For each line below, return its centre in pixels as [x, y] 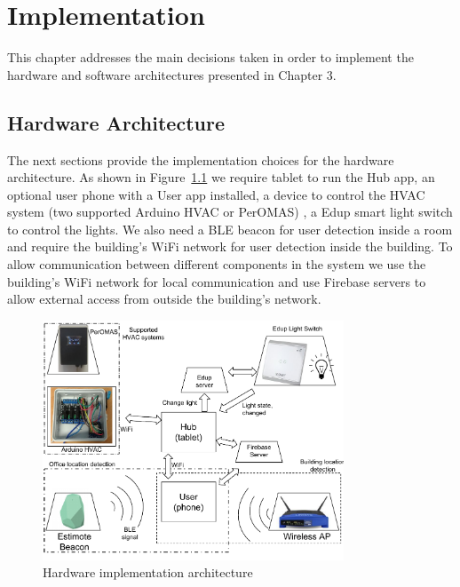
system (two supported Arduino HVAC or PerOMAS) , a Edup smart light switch [230, 212]
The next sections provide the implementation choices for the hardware [201, 159]
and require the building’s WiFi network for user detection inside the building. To [230, 246]
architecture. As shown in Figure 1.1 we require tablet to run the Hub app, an [221, 177]
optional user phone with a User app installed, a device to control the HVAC [216, 194]
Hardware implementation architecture [148, 572]
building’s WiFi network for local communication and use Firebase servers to [217, 281]
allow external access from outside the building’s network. [164, 299]
